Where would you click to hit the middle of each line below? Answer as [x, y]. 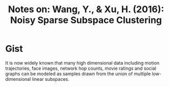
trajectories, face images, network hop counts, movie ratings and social [81, 68]
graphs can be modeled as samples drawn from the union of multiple [78, 74]
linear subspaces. [51, 79]
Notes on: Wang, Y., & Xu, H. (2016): [86, 9]
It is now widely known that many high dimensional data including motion [82, 63]
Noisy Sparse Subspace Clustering [86, 20]
